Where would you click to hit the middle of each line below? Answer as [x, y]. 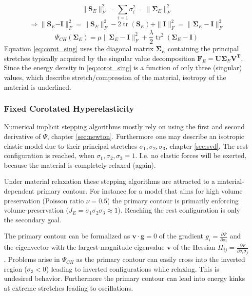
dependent [19, 190]
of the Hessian [194, 247]
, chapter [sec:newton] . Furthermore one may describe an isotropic [146, 136]
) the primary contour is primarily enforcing [173, 200]
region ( [16, 268]
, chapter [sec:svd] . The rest [207, 146]
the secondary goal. [33, 219]
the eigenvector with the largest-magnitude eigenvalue [84, 247]
